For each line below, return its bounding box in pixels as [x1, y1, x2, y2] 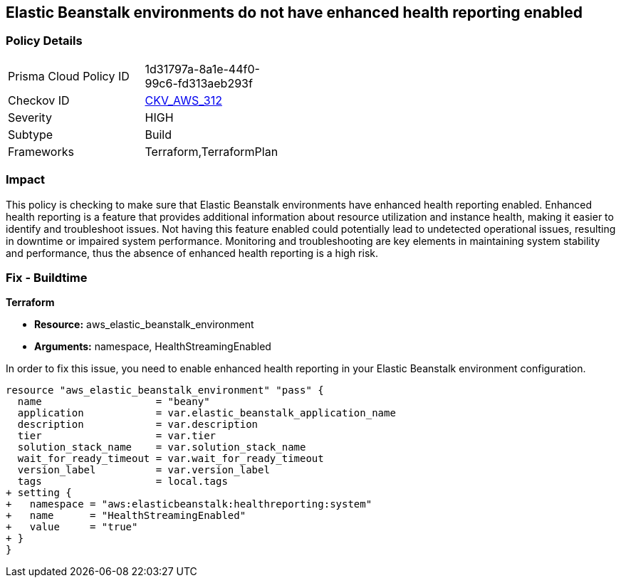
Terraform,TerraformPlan [145, 144, 278, 159]
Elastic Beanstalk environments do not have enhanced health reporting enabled [6, 4, 583, 21]
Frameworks [8, 144, 74, 159]
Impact [6, 172, 46, 187]
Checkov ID [8, 93, 70, 107]
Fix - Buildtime [6, 270, 88, 285]
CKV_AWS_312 [145, 93, 222, 107]
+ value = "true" [6, 521, 138, 533]
